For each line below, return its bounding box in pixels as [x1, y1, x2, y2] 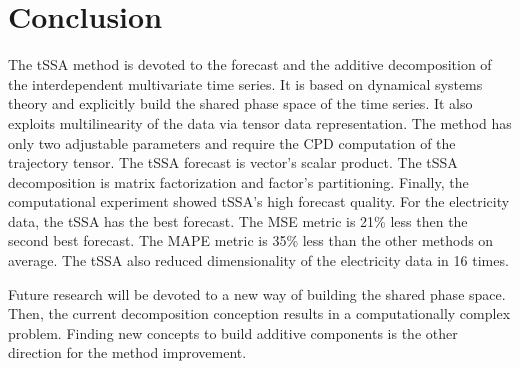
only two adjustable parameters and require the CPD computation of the [8, 132, 456, 153]
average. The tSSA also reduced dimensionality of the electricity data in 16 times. [8, 250, 509, 271]
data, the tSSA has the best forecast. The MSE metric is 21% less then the [8, 210, 468, 231]
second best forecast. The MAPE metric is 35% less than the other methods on [8, 230, 494, 251]
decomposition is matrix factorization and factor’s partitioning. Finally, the [8, 171, 469, 192]
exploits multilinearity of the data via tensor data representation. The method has [8, 112, 512, 133]
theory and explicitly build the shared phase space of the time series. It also [8, 93, 473, 114]
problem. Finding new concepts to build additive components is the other [8, 322, 458, 343]
